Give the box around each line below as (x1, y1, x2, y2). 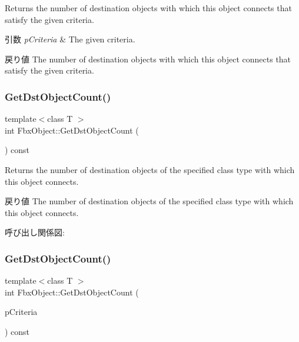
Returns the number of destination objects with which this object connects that (5, 2, 292, 14)
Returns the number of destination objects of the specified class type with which (5, 163, 295, 175)
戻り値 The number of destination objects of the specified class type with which (5, 195, 294, 207)
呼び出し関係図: (5, 226, 65, 238)
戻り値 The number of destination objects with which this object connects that (5, 52, 291, 65)
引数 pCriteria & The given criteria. (5, 33, 135, 45)
